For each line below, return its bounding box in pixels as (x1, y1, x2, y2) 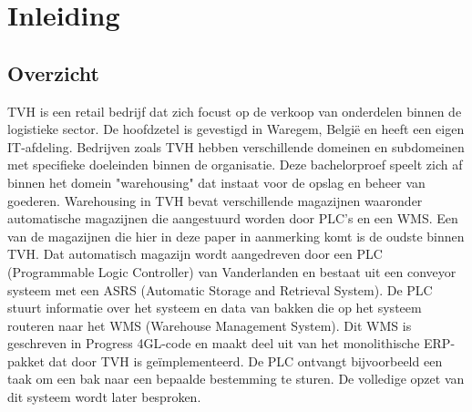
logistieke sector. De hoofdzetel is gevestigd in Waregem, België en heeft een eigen (7, 119, 465, 139)
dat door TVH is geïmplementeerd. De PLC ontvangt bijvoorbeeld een (48, 351, 443, 370)
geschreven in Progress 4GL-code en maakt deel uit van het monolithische (7, 334, 420, 353)
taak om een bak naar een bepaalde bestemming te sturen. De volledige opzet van (7, 369, 465, 388)
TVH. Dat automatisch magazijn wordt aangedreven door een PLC (7, 244, 383, 263)
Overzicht (7, 58, 99, 87)
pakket (7, 351, 45, 370)
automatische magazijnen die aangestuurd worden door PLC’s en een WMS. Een (7, 209, 458, 228)
